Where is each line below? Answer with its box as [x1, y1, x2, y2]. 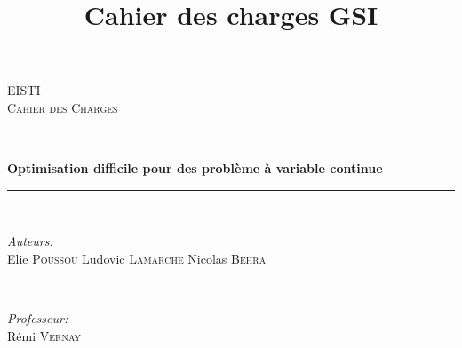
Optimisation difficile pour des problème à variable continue [7, 159, 383, 178]
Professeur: [7, 309, 68, 328]
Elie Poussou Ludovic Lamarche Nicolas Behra [7, 249, 267, 267]
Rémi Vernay [7, 326, 82, 344]
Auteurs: [7, 232, 53, 250]
